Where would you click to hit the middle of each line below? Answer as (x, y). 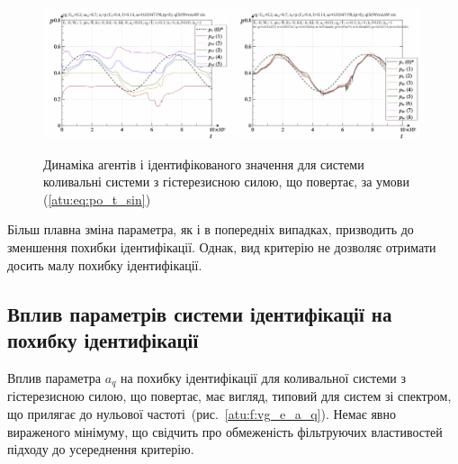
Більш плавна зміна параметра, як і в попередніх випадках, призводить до (211, 229)
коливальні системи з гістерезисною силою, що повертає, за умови (226, 182)
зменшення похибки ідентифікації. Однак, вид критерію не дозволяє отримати (222, 247)
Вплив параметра (54, 377)
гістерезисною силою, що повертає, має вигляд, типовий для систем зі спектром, (229, 396)
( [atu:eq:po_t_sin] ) (97, 199)
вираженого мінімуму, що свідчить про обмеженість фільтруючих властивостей (225, 431)
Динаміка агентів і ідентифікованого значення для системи (204, 164)
